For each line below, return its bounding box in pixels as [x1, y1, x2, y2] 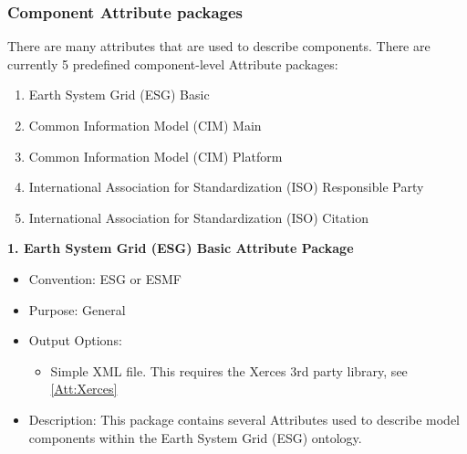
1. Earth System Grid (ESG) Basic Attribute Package [7, 238, 354, 258]
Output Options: [28, 331, 122, 350]
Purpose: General [28, 300, 126, 319]
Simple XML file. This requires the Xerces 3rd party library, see [50, 361, 408, 380]
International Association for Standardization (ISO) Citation [28, 207, 368, 227]
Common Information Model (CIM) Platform [28, 146, 283, 165]
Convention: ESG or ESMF [28, 269, 182, 288]
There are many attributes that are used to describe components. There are [7, 37, 431, 56]
